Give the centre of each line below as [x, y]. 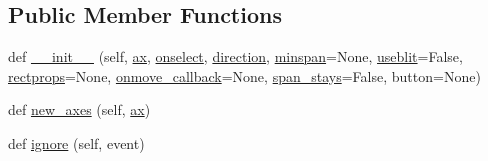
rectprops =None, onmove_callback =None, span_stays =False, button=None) [244, 75]
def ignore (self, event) [76, 142]
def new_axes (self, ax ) [79, 109]
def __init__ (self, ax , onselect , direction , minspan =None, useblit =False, [235, 56]
